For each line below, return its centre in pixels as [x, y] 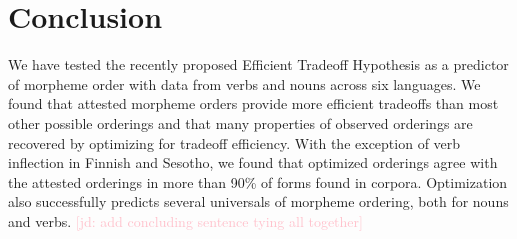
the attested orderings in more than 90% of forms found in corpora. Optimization [258, 181]
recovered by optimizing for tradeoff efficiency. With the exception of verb [234, 142]
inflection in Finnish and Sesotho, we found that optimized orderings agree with [253, 162]
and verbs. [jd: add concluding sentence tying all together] [185, 220]
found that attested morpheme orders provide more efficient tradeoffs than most [253, 103]
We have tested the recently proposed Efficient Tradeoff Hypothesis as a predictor [258, 64]
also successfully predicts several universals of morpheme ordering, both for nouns [258, 201]
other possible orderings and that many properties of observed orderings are [240, 122]
